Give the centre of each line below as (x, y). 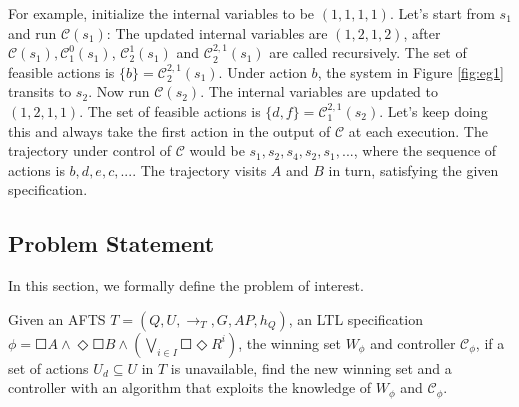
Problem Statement (111, 243)
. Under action (262, 71)
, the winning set (289, 342)
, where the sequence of (425, 150)
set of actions (48, 367)
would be (217, 150)
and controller (413, 342)
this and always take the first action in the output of (169, 130)
